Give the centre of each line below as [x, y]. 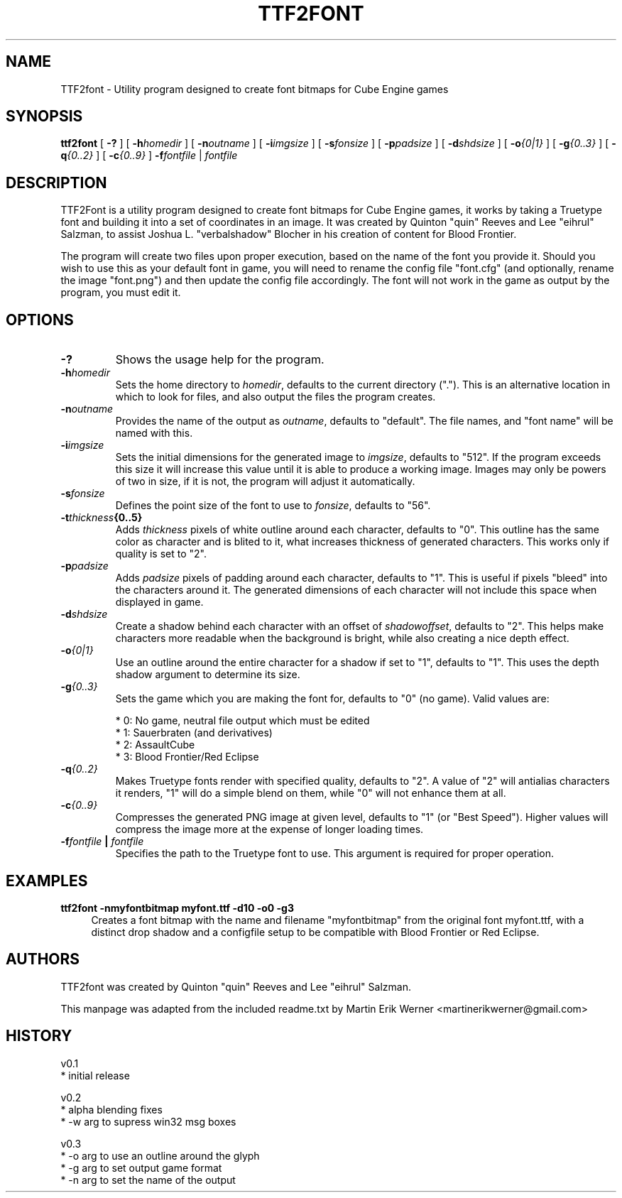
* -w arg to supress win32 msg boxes [148, 1121]
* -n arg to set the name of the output [148, 1180]
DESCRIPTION [56, 183]
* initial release [95, 1075]
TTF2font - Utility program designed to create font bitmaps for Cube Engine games [255, 89]
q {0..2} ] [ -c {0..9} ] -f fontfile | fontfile [149, 156]
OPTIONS [40, 320]
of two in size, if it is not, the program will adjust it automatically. [265, 481]
